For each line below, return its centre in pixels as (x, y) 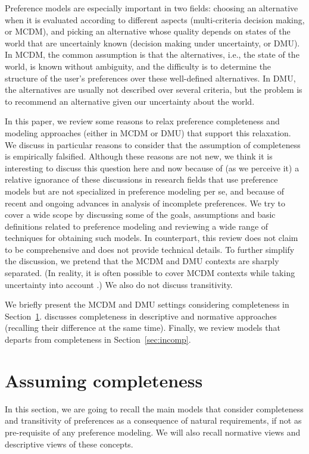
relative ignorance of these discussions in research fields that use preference (141, 179)
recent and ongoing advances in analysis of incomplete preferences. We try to (145, 203)
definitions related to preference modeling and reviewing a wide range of (137, 226)
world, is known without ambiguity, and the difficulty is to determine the (138, 66)
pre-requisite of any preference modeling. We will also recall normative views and (153, 432)
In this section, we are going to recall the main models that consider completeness (154, 408)
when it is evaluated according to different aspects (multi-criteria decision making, (155, 19)
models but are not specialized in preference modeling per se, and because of (145, 191)
